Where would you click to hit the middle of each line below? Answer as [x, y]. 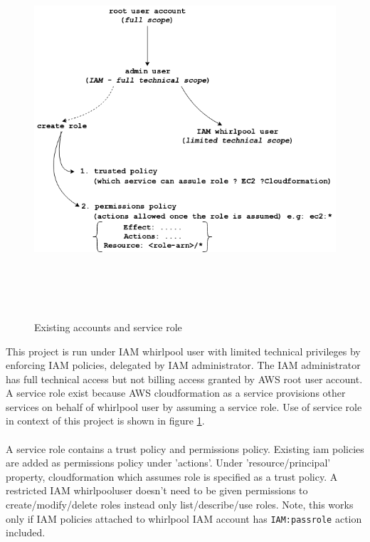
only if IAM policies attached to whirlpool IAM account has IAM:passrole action [184, 518]
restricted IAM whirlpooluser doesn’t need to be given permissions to [157, 490]
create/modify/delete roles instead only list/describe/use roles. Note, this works [180, 505]
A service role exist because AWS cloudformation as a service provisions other [176, 393]
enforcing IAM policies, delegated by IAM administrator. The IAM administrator [183, 365]
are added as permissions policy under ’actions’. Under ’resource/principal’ [168, 463]
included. [26, 532]
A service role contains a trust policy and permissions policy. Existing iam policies [185, 448]
